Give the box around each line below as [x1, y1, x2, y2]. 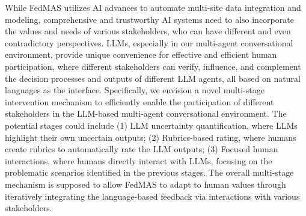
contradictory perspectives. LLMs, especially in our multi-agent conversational [5, 36, 293, 49]
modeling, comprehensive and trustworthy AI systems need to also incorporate [5, 13, 294, 25]
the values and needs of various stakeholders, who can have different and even [5, 25, 291, 37]
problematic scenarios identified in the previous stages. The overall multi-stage [5, 166, 294, 179]
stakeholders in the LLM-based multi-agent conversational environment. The [5, 107, 287, 120]
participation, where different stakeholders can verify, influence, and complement [5, 60, 301, 72]
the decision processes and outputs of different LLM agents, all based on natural [5, 72, 301, 84]
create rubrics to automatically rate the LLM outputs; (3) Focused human [5, 143, 278, 155]
